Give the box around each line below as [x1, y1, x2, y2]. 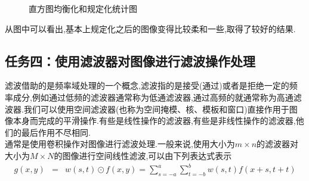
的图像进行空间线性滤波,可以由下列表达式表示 [54, 149, 232, 161]
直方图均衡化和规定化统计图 [29, 2, 137, 14]
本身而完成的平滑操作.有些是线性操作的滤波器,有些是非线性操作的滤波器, [13, 114, 296, 127]
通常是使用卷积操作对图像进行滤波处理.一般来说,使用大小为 [5, 138, 235, 150]
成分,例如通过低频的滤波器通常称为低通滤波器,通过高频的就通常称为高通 [13, 90, 293, 103]
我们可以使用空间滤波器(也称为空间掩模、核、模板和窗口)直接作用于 [23, 102, 289, 115]
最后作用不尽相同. [21, 126, 91, 138]
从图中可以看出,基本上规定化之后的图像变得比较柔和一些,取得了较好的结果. [5, 22, 296, 35]
